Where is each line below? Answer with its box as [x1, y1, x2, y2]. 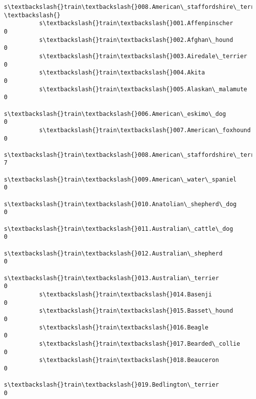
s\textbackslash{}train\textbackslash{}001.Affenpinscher [39, 20, 233, 27]
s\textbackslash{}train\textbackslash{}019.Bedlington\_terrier [4, 381, 219, 389]
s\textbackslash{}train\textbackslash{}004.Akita [39, 69, 205, 76]
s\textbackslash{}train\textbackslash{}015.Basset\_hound [39, 307, 233, 315]
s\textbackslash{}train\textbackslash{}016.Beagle [39, 324, 209, 331]
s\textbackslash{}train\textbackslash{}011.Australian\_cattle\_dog [4, 225, 233, 232]
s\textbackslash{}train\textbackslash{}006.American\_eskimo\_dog [4, 110, 226, 117]
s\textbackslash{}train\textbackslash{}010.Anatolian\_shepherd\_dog [4, 200, 237, 208]
